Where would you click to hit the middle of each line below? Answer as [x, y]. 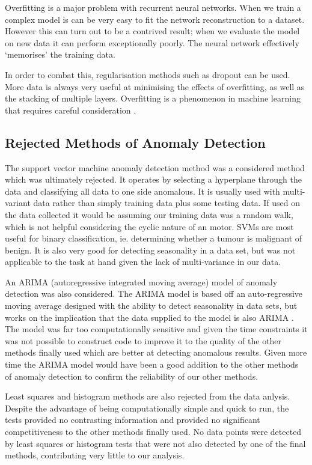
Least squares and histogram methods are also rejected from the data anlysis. [148, 396]
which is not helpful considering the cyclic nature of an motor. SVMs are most [149, 226]
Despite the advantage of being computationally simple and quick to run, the [147, 408]
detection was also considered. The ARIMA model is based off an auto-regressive [154, 293]
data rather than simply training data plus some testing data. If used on [167, 203]
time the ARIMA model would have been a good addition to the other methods [152, 364]
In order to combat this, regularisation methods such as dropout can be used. [148, 74]
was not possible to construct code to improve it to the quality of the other [143, 340]
